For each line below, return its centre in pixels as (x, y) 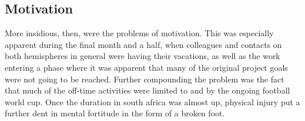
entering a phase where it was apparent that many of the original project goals (146, 67)
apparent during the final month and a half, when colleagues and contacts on (143, 44)
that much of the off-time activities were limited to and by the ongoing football (148, 90)
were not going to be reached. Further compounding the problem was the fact (145, 79)
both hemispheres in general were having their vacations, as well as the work (143, 56)
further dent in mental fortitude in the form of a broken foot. (115, 113)
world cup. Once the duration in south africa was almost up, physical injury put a (152, 101)
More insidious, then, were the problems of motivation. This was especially (139, 33)
